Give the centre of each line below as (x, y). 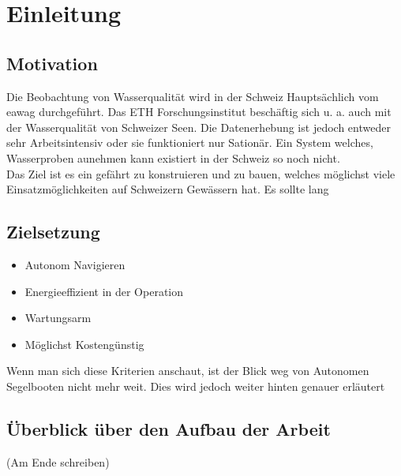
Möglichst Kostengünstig (84, 344)
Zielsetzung (53, 232)
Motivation (52, 63)
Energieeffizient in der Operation (104, 291)
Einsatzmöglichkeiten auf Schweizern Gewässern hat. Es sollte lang (168, 189)
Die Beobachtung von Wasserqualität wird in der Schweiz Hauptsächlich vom (193, 96)
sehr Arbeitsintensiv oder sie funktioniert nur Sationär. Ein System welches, (190, 142)
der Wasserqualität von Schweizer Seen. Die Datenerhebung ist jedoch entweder (199, 127)
